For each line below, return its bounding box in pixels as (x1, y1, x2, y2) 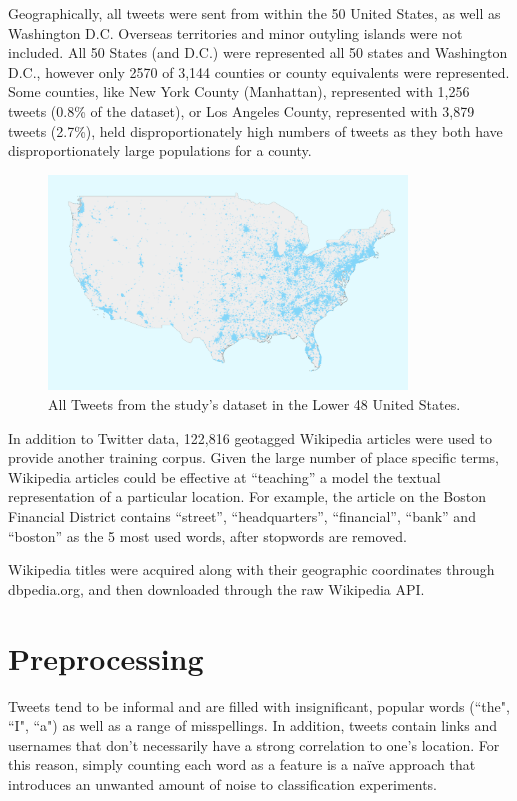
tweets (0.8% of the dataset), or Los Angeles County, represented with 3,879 (8, 100, 475, 121)
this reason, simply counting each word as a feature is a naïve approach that (8, 754, 476, 775)
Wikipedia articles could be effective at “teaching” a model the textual (8, 466, 441, 487)
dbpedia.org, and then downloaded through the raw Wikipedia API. (8, 578, 425, 599)
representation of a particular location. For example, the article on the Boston (8, 486, 486, 507)
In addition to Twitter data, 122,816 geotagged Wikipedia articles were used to (8, 427, 493, 448)
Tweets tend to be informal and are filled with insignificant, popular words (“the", (8, 695, 510, 716)
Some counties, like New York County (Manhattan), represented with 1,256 (8, 81, 470, 102)
